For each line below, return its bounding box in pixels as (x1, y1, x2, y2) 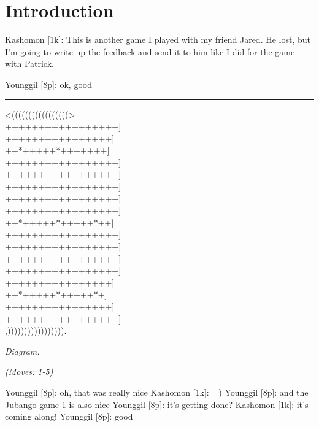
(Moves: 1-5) (5, 365, 53, 378)
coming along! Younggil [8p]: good (5, 410, 133, 423)
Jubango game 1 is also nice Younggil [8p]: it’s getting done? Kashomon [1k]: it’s (5, 398, 309, 410)
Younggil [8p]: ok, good (5, 77, 92, 90)
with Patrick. (5, 57, 54, 70)
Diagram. (5, 344, 40, 357)
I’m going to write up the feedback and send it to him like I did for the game (5, 45, 295, 58)
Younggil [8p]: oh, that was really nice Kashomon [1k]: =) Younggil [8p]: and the (5, 385, 309, 398)
